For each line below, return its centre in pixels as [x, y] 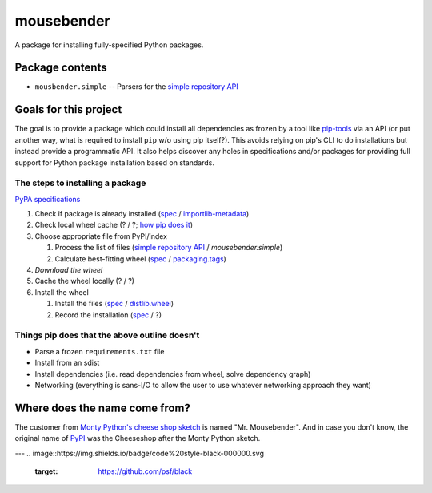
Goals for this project [68, 109]
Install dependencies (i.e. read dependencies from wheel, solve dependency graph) [173, 374]
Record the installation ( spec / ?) [108, 315]
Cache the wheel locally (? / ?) [85, 281]
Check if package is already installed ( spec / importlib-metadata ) [142, 214]
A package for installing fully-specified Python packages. [109, 45]
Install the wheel [62, 292]
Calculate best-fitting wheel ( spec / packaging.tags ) [141, 259]
